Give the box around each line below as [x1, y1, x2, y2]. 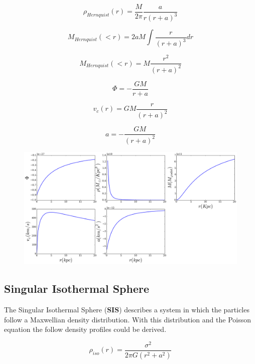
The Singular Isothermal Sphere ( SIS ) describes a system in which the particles [4, 304, 249, 314]
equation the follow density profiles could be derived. [4, 324, 167, 334]
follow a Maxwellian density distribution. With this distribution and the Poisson [4, 314, 251, 324]
